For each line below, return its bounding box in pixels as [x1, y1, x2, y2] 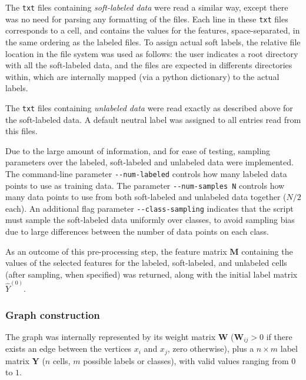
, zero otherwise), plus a [167, 342, 254, 355]
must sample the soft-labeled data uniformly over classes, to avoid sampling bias [5, 214, 295, 226]
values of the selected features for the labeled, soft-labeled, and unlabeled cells [5, 256, 287, 269]
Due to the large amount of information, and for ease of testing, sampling [5, 144, 271, 156]
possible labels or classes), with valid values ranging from [83, 354, 289, 366]
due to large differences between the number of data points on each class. [5, 225, 269, 238]
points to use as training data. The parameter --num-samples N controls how [5, 179, 285, 191]
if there [266, 330, 292, 342]
